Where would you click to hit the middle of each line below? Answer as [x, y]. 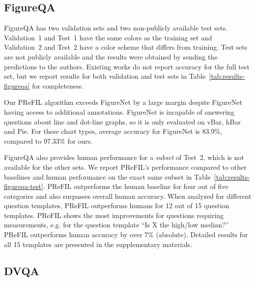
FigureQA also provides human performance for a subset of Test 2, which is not [124, 157]
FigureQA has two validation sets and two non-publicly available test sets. [116, 28]
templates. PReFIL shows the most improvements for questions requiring [114, 215]
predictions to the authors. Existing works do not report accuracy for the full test [127, 66]
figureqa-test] [24, 186]
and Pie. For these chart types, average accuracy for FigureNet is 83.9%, [113, 131]
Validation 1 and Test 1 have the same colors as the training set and [108, 37]
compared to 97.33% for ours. [48, 140]
